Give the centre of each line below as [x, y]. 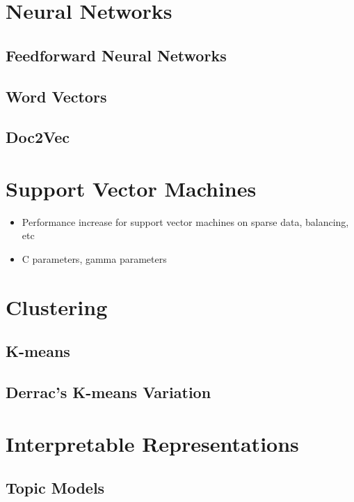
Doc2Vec [38, 137]
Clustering [57, 306]
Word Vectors [56, 96]
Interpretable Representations [152, 443]
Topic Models [55, 488]
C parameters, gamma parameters [94, 259]
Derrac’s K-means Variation [108, 392]
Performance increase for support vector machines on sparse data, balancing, [185, 221]
